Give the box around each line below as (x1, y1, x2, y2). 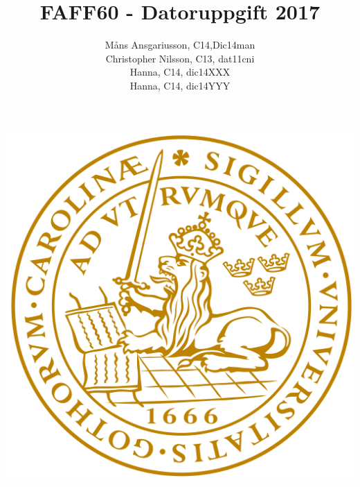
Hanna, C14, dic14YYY (129, 78, 231, 92)
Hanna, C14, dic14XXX (129, 65, 231, 79)
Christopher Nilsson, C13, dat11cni (105, 51, 255, 65)
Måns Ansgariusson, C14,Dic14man (105, 37, 255, 52)
